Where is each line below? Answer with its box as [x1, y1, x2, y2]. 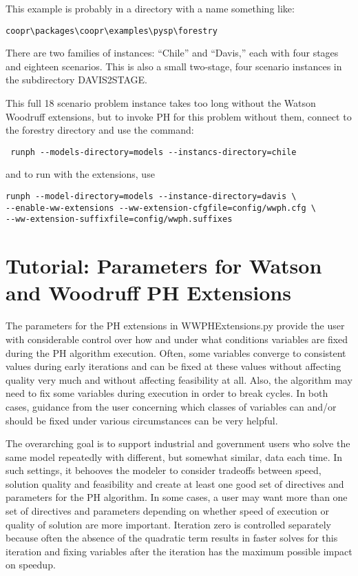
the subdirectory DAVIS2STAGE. [6, 72, 148, 87]
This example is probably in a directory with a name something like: [6, 1, 295, 15]
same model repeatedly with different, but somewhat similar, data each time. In [6, 449, 343, 464]
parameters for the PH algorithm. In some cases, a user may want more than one [6, 490, 348, 504]
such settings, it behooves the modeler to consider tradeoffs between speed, [6, 463, 322, 477]
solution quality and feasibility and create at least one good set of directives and [6, 476, 344, 491]
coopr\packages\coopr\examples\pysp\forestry [6, 25, 218, 36]
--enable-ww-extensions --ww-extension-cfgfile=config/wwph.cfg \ [6, 203, 317, 213]
